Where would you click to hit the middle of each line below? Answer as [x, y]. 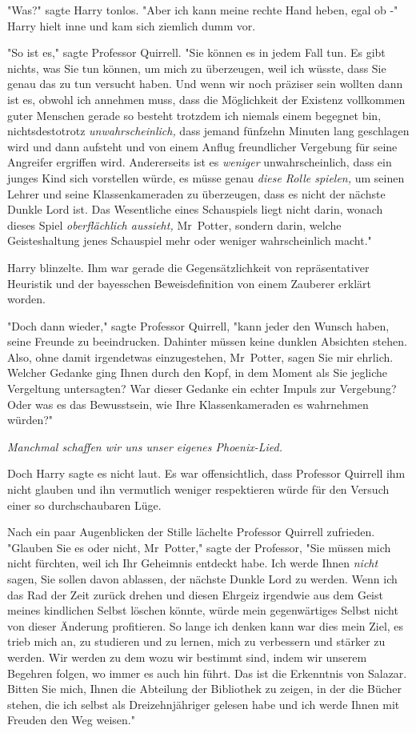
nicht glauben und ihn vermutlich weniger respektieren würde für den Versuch [198, 489]
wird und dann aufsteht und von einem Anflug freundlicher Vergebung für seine [202, 146]
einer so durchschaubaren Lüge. [84, 505]
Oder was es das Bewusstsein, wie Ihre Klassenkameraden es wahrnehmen [188, 404]
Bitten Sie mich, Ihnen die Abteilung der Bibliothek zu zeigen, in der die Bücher [205, 689]
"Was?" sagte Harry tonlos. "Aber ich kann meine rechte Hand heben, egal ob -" [203, 10]
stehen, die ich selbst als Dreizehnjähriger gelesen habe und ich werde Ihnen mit [204, 704]
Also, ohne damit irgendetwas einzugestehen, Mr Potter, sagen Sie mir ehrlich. [200, 356]
